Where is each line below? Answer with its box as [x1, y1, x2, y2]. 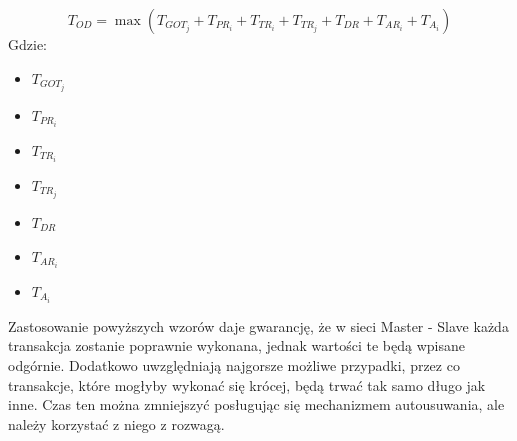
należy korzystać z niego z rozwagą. [8, 413, 225, 434]
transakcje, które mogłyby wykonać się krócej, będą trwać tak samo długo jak [8, 374, 486, 395]
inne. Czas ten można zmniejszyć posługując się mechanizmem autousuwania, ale [8, 394, 505, 415]
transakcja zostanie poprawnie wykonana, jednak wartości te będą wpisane [8, 335, 465, 356]
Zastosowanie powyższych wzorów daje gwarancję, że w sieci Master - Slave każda [8, 315, 509, 336]
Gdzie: [8, 34, 47, 54]
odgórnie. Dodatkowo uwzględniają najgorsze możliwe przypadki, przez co [8, 354, 460, 375]
